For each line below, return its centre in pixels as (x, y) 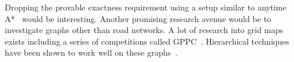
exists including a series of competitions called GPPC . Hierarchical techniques (147, 41)
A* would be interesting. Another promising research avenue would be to (138, 18)
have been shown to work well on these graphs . (91, 52)
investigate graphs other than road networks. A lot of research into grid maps (144, 30)
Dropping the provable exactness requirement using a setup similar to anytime (146, 7)
